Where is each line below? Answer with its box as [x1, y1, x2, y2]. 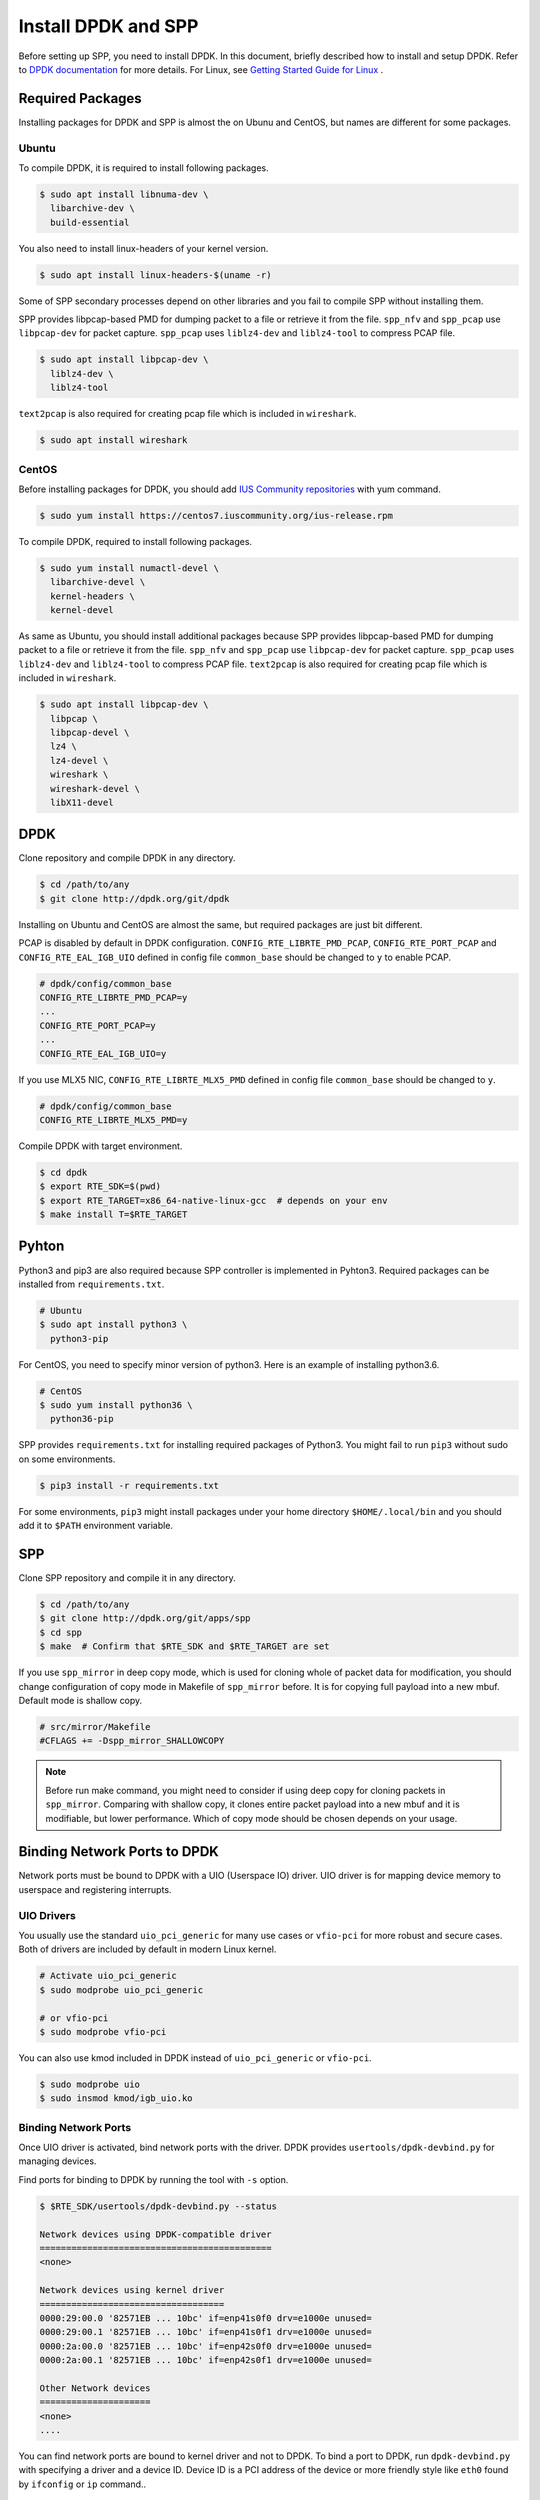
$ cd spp [39, 1626, 83, 1638]
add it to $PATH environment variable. [18, 1520, 174, 1532]
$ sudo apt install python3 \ [39, 1319, 188, 1330]
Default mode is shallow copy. [18, 1695, 143, 1706]
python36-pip [50, 1413, 114, 1425]
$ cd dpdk [39, 1166, 88, 1178]
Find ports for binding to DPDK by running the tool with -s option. [18, 2173, 289, 2185]
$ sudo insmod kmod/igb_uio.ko [39, 2093, 194, 2104]
